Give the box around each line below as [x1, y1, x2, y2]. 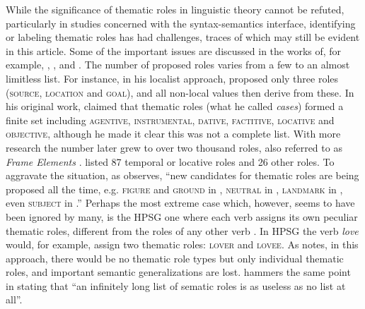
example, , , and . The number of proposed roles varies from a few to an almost [6, 57, 350, 72]
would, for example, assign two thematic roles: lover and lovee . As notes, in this [6, 237, 359, 252]
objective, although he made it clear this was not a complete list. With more [6, 126, 341, 141]
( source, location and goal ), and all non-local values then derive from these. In [6, 85, 354, 99]
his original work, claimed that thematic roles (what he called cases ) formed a [6, 99, 344, 114]
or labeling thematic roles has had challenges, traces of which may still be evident [6, 30, 360, 44]
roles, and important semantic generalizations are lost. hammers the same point [6, 265, 351, 279]
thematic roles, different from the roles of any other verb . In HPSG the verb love [6, 223, 359, 238]
